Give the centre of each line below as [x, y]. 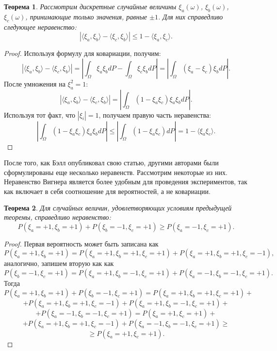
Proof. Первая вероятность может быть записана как [81, 243]
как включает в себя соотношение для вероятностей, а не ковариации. [107, 191]
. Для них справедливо [191, 16]
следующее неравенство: [40, 26]
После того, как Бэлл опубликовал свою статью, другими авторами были [111, 163]
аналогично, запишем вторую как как [59, 263]
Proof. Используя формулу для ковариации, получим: [82, 53]
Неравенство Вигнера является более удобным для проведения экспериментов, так [126, 182]
